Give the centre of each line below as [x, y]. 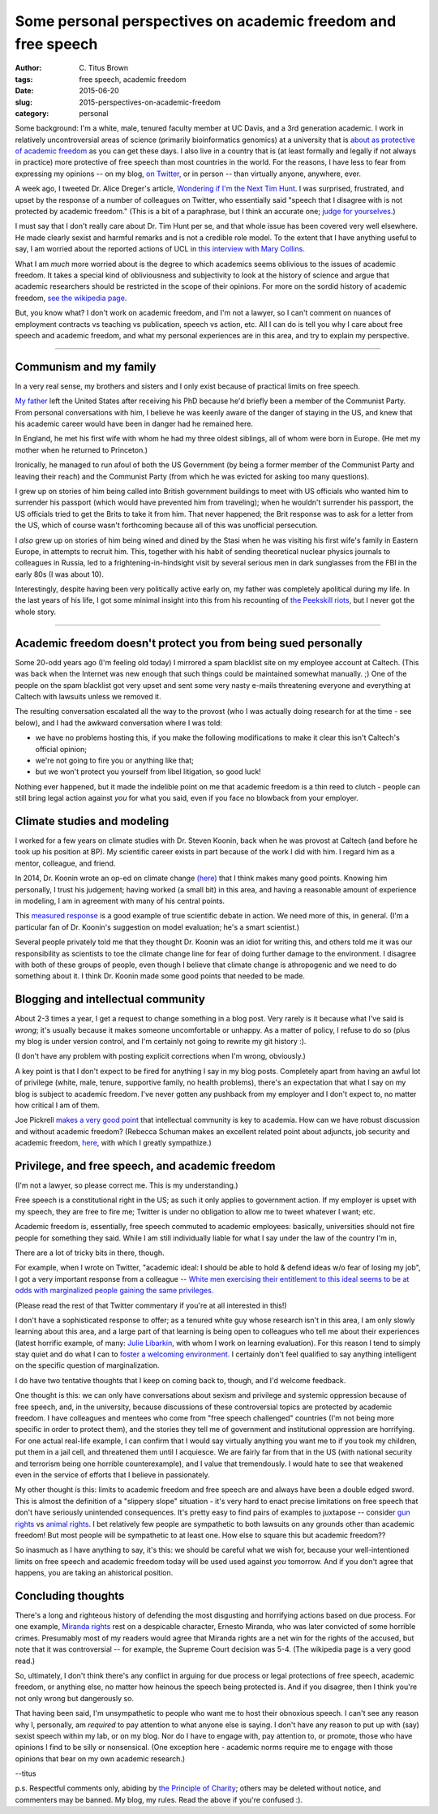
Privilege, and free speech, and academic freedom [145, 1165]
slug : [24, 102]
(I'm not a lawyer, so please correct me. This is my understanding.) [127, 1185]
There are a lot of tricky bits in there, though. [90, 1253]
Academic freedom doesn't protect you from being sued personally [189, 643]
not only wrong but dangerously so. [74, 1698]
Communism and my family [86, 366]
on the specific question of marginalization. [87, 1365]
